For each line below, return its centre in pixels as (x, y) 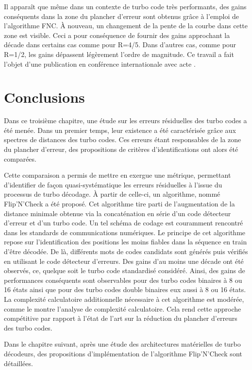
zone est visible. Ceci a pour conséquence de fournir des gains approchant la (117, 35)
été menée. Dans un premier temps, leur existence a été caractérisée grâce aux (120, 130)
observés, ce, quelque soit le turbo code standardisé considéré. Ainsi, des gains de (125, 270)
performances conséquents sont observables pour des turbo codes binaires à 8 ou (123, 280)
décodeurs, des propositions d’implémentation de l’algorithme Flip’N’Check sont (123, 353)
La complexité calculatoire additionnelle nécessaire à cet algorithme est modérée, (124, 299)
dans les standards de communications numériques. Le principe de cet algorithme (125, 232)
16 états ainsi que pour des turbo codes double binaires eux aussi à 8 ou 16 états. (125, 289)
